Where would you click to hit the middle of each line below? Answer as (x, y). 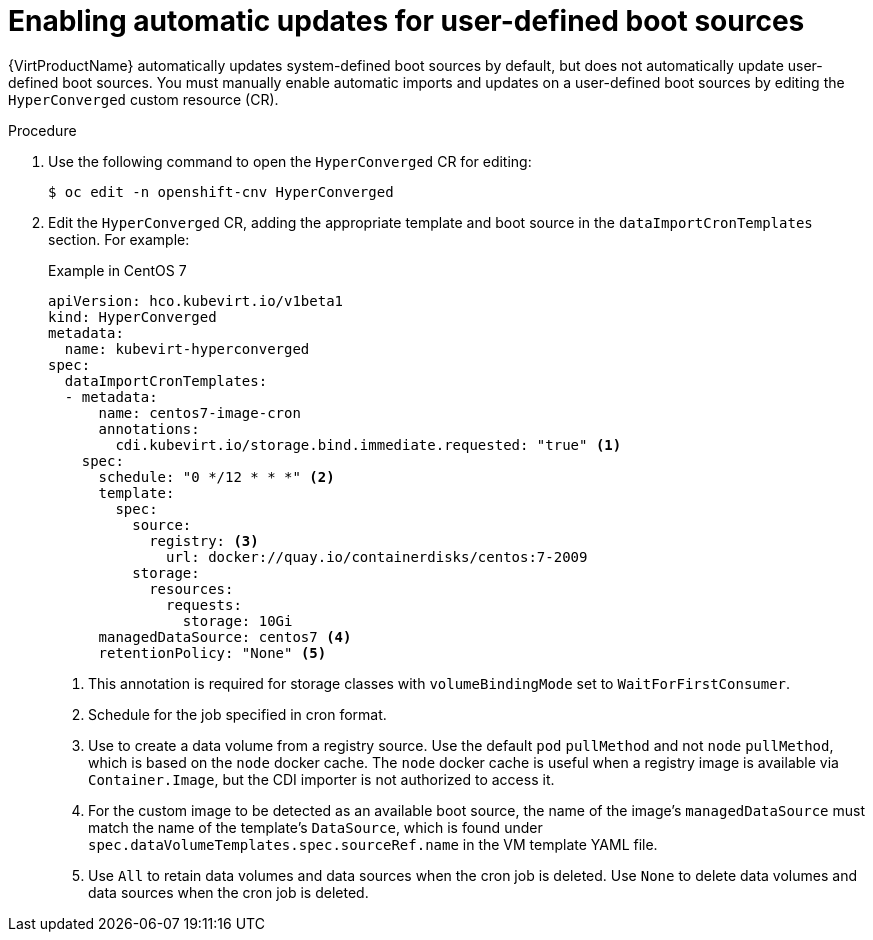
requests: (204, 604)
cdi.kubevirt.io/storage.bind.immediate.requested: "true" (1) (368, 444)
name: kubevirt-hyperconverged (187, 348)
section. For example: (119, 239)
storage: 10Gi (237, 620)
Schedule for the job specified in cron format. (237, 714)
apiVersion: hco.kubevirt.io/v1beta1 (196, 300)
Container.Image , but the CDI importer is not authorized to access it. (321, 779)
